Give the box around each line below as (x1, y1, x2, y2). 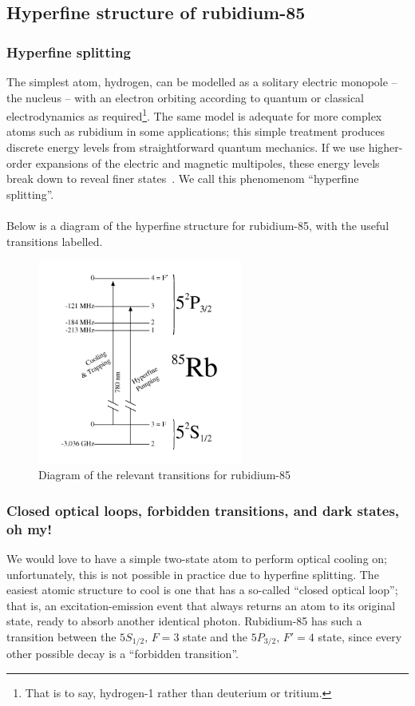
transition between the (6, 628, 117, 645)
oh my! (6, 518, 52, 538)
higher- (368, 139, 403, 156)
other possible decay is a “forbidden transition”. (6, 645, 239, 662)
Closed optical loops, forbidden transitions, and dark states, (6, 500, 400, 520)
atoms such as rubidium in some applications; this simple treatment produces (6, 123, 385, 140)
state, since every (318, 628, 402, 645)
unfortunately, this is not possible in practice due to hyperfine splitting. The (6, 565, 379, 582)
